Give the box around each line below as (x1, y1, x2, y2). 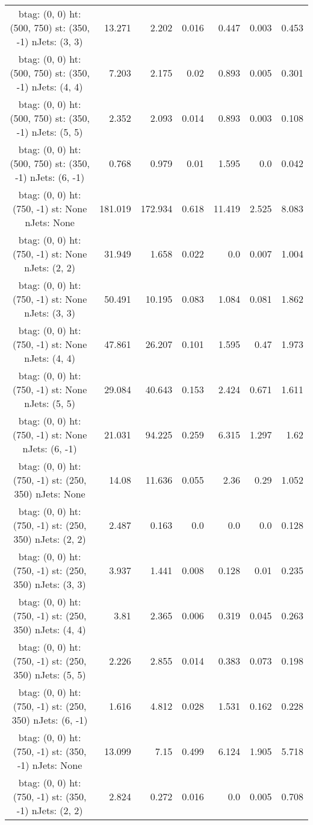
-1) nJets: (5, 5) (16, 125, 83, 139)
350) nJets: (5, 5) (13, 668, 86, 681)
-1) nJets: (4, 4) (16, 80, 83, 93)
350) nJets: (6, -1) (11, 713, 88, 727)
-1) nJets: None (17, 758, 82, 772)
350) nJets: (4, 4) (13, 622, 86, 636)
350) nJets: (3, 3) (13, 577, 86, 591)
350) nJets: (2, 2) (13, 532, 86, 546)
